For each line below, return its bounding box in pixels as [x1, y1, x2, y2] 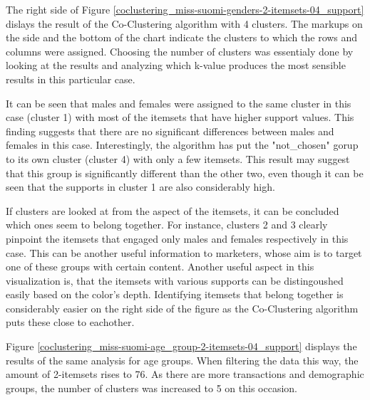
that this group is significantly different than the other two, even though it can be [6, 165, 364, 180]
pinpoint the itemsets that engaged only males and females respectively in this [6, 231, 349, 246]
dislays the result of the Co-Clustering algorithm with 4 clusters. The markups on [6, 16, 363, 31]
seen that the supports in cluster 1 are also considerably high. [6, 179, 275, 194]
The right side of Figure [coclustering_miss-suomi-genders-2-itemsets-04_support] [6, 2, 364, 16]
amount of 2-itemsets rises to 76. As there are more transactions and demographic [6, 367, 364, 381]
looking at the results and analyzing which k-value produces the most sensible [6, 58, 346, 73]
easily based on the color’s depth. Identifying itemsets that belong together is [6, 287, 344, 302]
